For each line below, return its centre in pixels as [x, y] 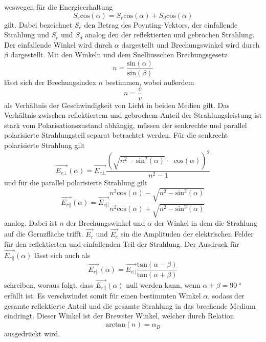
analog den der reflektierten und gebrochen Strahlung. [170, 35]
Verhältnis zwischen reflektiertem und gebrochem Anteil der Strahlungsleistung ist [133, 115]
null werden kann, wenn [163, 284]
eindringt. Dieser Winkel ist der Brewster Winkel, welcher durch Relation [119, 316]
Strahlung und [27, 35]
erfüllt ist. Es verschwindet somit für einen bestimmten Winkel [103, 296]
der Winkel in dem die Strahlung [206, 222]
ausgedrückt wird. [32, 334]
